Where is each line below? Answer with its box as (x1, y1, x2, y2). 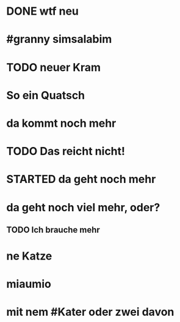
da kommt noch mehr (6, 116, 117, 130)
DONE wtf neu (6, 4, 79, 18)
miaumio (6, 277, 52, 291)
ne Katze (6, 249, 52, 263)
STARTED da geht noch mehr (6, 173, 156, 186)
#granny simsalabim (6, 32, 112, 47)
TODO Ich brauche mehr (6, 225, 101, 235)
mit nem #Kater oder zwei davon (6, 305, 175, 319)
